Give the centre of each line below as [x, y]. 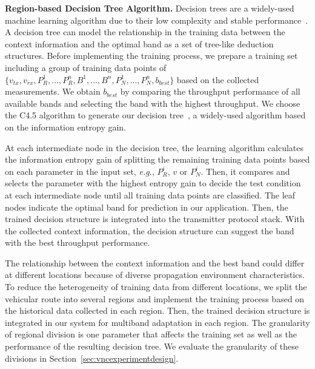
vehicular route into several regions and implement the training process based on [155, 298]
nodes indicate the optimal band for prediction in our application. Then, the [147, 207]
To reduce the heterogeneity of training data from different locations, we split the [156, 287]
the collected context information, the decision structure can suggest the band [150, 230]
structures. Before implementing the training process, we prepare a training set [151, 56]
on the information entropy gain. [66, 127]
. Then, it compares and [245, 171]
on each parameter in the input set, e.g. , [80, 171]
